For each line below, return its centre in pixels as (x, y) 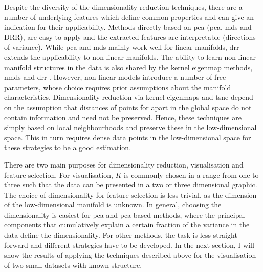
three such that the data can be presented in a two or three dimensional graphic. (131, 185)
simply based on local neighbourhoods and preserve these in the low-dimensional (130, 127)
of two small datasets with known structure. (73, 265)
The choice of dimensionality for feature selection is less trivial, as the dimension (130, 194)
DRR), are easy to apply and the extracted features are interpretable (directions (130, 37)
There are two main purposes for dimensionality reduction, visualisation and (124, 164)
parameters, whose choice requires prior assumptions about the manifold (118, 87)
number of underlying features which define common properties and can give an (129, 17)
